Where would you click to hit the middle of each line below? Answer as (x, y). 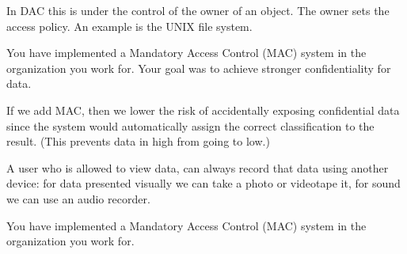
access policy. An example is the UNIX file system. (129, 26)
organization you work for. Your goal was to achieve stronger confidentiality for (199, 68)
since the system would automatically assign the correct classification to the (190, 125)
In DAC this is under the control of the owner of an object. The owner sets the (198, 10)
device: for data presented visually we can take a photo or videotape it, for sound (203, 183)
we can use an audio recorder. (78, 198)
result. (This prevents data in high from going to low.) (138, 141)
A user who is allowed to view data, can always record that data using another (198, 167)
